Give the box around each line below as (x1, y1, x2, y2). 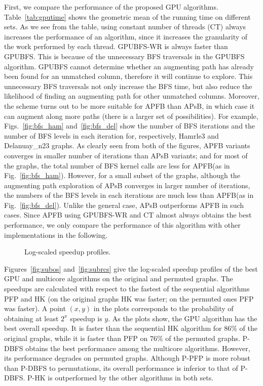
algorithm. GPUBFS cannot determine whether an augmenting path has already (4, 61, 254, 71)
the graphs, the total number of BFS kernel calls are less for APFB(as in (4, 160, 230, 170)
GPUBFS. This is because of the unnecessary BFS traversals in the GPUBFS (4, 51, 245, 61)
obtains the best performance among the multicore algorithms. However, (25, 342, 250, 353)
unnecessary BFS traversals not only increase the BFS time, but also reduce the (4, 80, 252, 91)
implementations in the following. (4, 229, 108, 240)
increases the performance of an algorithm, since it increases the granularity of (4, 31, 248, 41)
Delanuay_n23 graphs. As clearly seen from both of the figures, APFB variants (4, 140, 250, 151)
